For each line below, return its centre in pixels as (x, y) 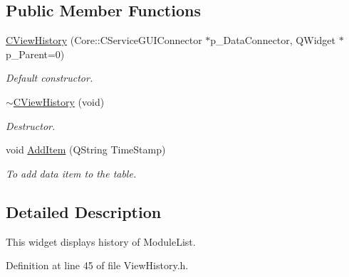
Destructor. (31, 125)
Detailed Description (84, 211)
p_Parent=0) (35, 54)
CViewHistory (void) (59, 101)
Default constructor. (50, 78)
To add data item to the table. (71, 173)
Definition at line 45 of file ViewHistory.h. (97, 265)
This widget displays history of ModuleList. (101, 241)
